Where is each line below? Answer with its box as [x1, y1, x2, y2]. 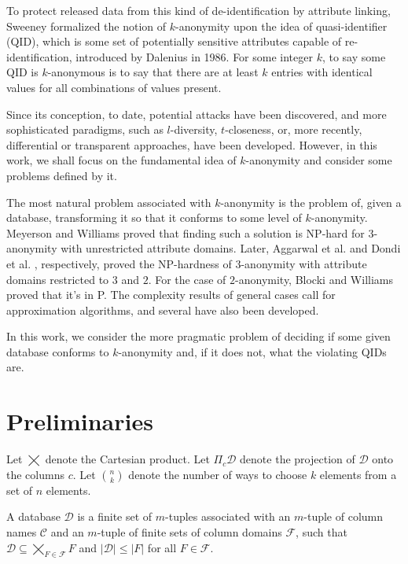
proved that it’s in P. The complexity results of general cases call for [6, 286, 336, 303]
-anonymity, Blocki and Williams [235, 271, 394, 287]
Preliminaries [6, 405, 153, 437]
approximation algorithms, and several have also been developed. [6, 301, 319, 318]
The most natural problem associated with [6, 194, 211, 210]
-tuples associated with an [165, 508, 291, 525]
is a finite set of [77, 508, 153, 525]
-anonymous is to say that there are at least [47, 64, 259, 80]
